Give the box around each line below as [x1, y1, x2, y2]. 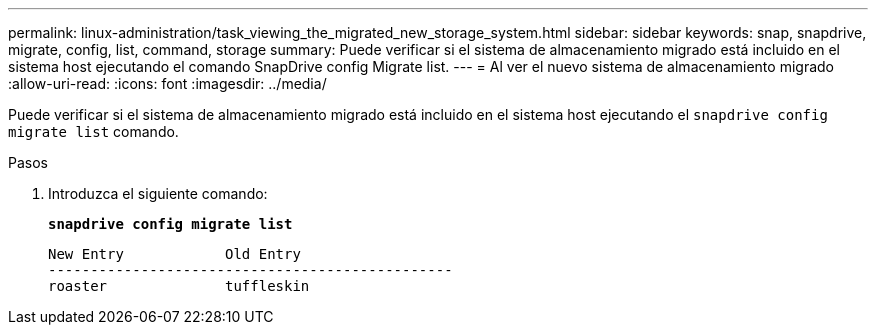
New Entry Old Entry [48, 246, 301, 262]
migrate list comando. [8, 123, 179, 140]
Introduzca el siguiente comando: [48, 185, 268, 202]
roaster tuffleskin [48, 278, 310, 294]
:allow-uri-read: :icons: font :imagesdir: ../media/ [8, 75, 327, 92]
